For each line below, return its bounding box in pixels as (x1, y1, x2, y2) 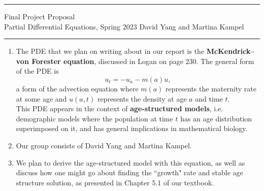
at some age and (16, 93, 67, 104)
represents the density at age (97, 93, 187, 104)
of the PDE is (16, 66, 59, 76)
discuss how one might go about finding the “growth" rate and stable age (16, 167, 243, 178)
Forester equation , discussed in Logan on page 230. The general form (31, 55, 254, 66)
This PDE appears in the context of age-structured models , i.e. (16, 103, 223, 114)
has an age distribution (180, 113, 252, 123)
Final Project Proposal (4, 11, 75, 21)
